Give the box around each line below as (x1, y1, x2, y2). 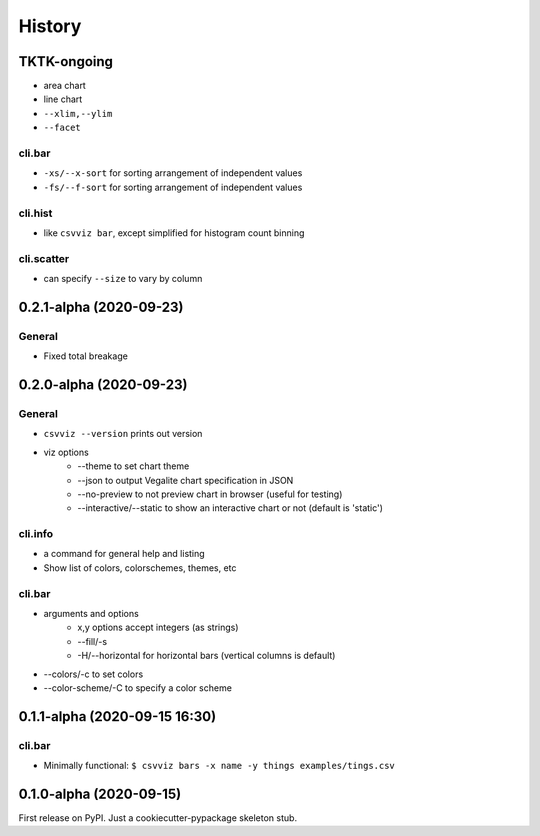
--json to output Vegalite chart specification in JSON (77, 474, 294, 486)
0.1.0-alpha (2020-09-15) (18, 785, 182, 802)
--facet (43, 122, 82, 134)
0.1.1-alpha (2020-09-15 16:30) (18, 708, 217, 725)
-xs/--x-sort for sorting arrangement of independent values (43, 167, 303, 179)
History (18, 15, 82, 37)
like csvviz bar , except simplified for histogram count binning (43, 226, 305, 239)
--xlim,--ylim (43, 108, 113, 119)
